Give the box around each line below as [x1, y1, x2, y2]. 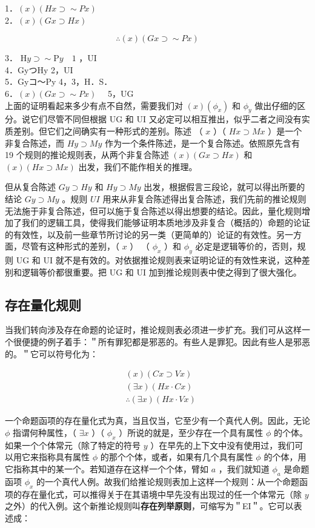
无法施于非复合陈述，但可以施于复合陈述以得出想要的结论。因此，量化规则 [5, 204, 302, 217]
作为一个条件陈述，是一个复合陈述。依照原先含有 [104, 136, 300, 149]
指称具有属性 [38, 450, 90, 463]
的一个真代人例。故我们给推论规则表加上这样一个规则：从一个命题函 [36, 475, 308, 487]
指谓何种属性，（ [13, 426, 77, 438]
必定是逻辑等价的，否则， [195, 240, 297, 252]
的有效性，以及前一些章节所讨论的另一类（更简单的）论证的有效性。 [5, 228, 276, 240]
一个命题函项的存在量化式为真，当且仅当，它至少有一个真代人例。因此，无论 [5, 414, 310, 427]
